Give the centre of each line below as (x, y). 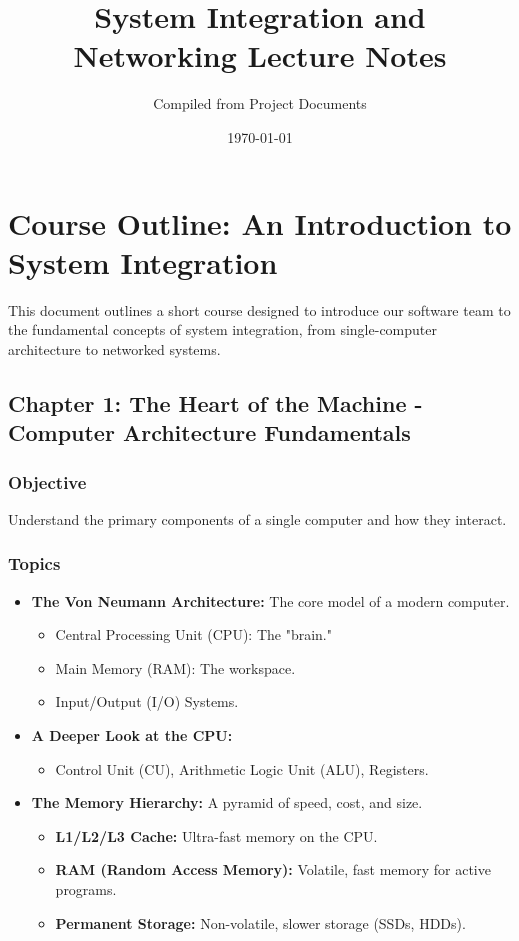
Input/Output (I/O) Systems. (147, 701)
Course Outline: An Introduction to (260, 222)
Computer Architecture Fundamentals (209, 432)
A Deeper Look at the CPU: (132, 734)
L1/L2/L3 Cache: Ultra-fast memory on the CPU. (216, 835)
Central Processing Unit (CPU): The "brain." (193, 634)
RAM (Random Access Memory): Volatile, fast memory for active (273, 869)
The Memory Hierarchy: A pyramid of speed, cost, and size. (227, 802)
